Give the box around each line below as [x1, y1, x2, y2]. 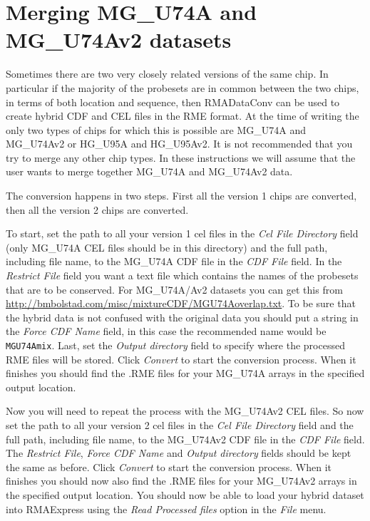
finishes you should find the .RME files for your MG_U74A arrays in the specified [6, 366, 365, 381]
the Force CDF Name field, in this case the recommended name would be [6, 324, 327, 339]
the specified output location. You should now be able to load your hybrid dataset [6, 488, 364, 502]
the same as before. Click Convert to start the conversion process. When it [6, 459, 332, 474]
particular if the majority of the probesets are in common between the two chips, [6, 80, 359, 95]
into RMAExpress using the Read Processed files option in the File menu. [6, 501, 327, 516]
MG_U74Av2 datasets [6, 25, 232, 54]
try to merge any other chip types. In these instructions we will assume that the [6, 150, 356, 165]
